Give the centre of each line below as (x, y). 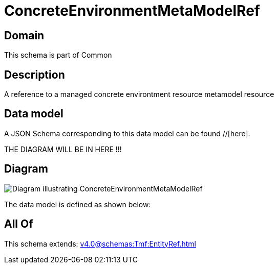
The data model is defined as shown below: (78, 204)
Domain (24, 35)
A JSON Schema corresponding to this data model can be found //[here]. (127, 133)
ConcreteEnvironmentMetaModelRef (132, 11)
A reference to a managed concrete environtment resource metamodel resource (139, 94)
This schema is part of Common (58, 55)
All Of (19, 224)
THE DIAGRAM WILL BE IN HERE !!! (63, 149)
